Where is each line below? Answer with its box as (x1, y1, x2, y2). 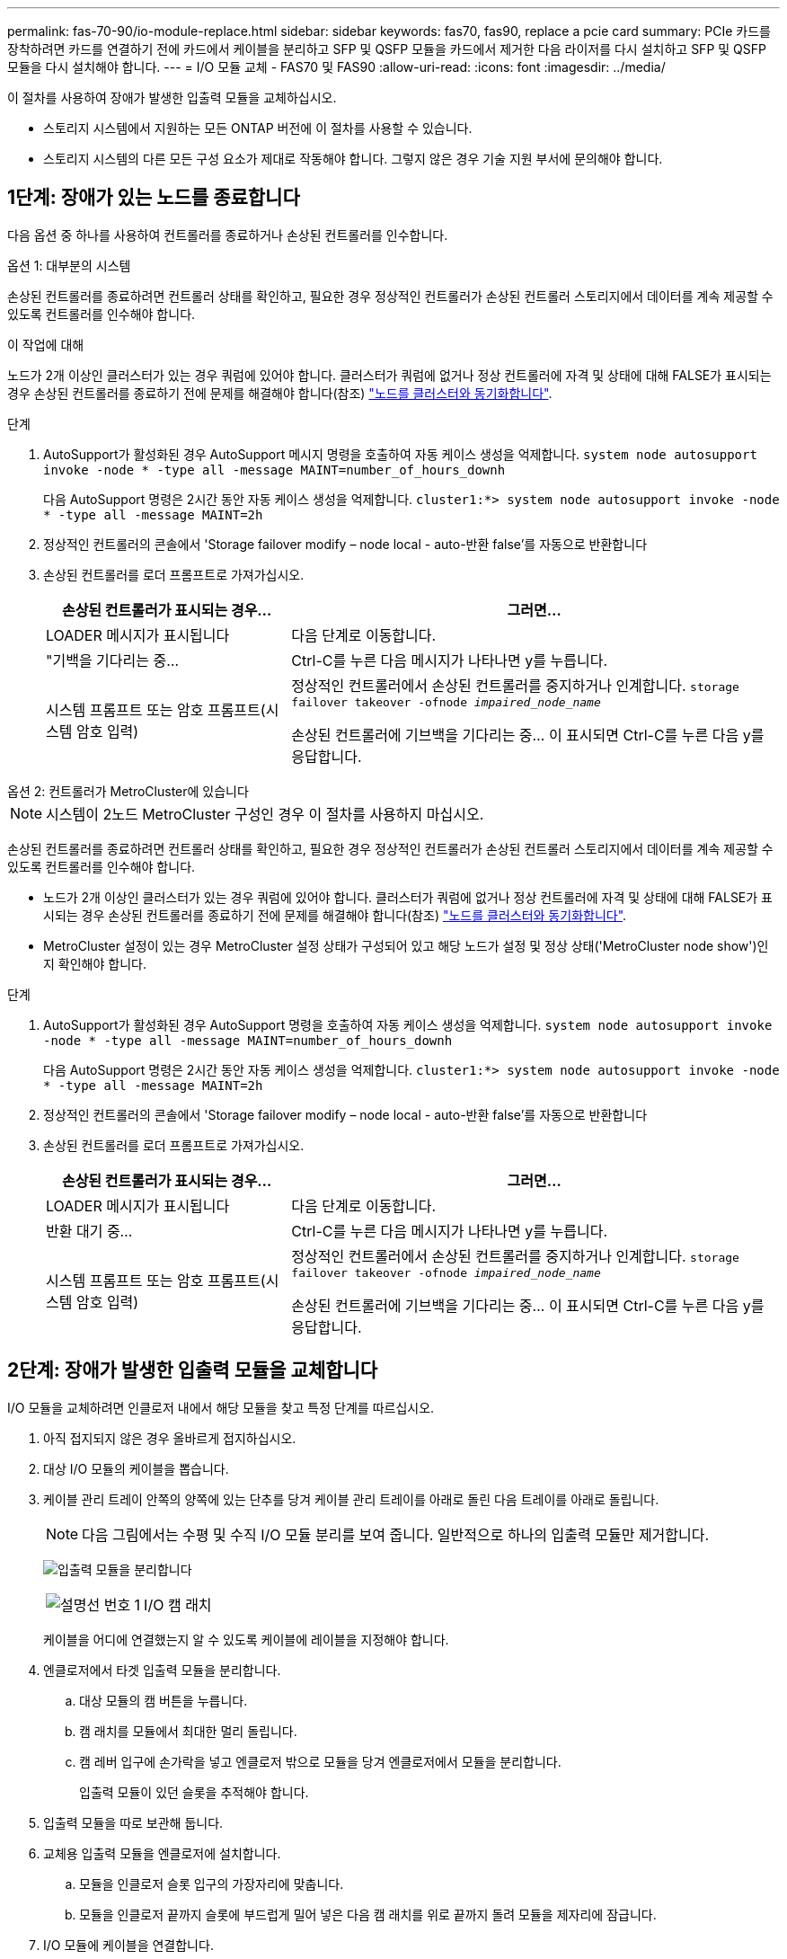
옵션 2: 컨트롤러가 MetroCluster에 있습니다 (7, 783, 249, 799)
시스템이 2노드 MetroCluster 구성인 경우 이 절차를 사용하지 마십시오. (46, 804, 484, 823)
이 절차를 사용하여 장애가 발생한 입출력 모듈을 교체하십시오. (7, 90, 337, 105)
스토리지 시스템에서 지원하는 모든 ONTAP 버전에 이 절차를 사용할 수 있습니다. (43, 120, 473, 136)
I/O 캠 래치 (144, 1595, 212, 1614)
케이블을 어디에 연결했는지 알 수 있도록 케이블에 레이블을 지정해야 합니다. (43, 1631, 449, 1647)
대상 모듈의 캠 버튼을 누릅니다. (79, 1692, 248, 1708)
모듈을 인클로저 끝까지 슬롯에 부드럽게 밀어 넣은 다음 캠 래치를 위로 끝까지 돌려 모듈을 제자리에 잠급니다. (79, 1906, 657, 1922)
